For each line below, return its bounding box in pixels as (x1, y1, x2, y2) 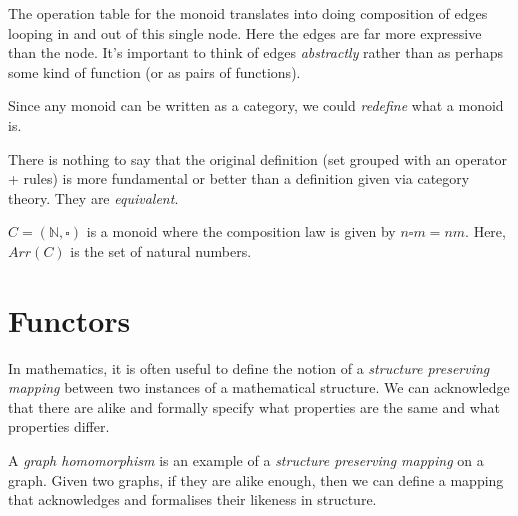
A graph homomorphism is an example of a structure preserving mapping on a (8, 450, 484, 471)
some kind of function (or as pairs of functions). (8, 61, 301, 82)
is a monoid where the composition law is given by (86, 221, 396, 242)
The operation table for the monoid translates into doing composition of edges (8, 3, 488, 23)
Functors (8, 299, 131, 340)
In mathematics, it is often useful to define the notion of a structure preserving (8, 357, 490, 378)
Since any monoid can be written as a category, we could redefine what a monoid (8, 95, 504, 116)
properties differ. (8, 416, 110, 437)
